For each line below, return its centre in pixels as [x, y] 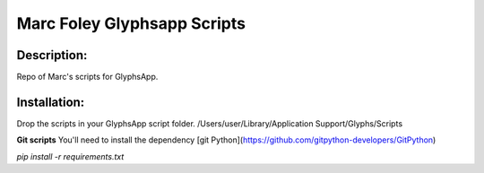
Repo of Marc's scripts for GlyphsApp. [87, 77]
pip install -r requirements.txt [70, 156]
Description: [52, 55]
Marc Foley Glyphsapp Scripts [131, 23]
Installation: [51, 102]
